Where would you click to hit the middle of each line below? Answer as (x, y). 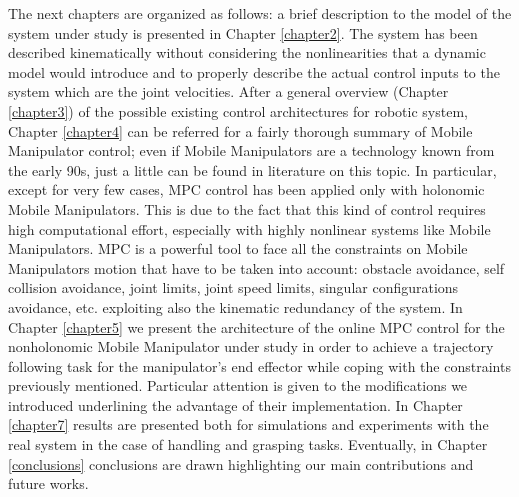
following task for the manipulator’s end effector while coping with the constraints (259, 365)
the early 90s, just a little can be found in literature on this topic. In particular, (252, 169)
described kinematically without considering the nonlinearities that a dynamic (247, 52)
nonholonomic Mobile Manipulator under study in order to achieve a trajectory (251, 346)
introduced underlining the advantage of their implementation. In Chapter (235, 404)
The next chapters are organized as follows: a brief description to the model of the (260, 13)
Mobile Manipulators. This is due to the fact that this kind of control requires (247, 208)
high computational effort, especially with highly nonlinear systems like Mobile (249, 228)
